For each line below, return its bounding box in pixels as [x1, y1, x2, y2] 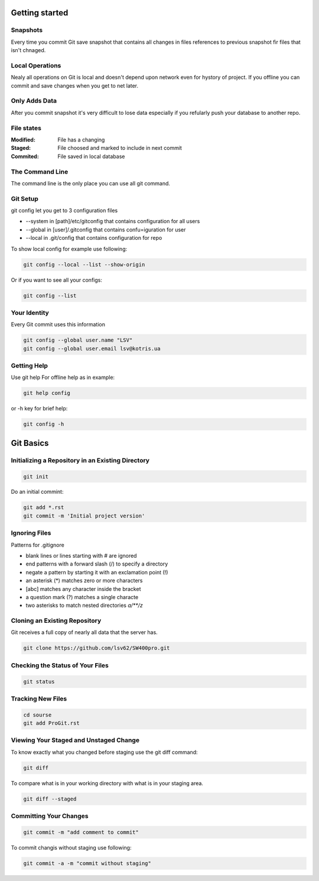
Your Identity [11, 308, 50, 317]
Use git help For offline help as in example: [11, 374, 115, 381]
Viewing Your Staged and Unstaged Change [11, 736, 140, 744]
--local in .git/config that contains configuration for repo [25, 234, 162, 242]
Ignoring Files [11, 529, 51, 537]
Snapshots [11, 26, 43, 34]
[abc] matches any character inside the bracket [25, 585, 141, 592]
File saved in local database [57, 153, 125, 160]
